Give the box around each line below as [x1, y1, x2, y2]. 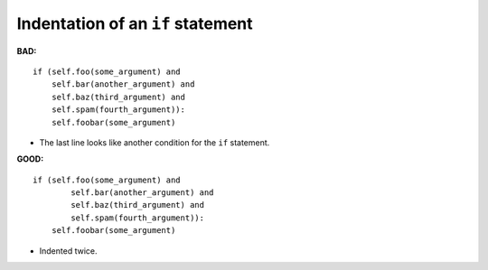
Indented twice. [39, 245, 98, 256]
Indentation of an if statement [16, 14, 253, 33]
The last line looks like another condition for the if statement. [39, 136, 270, 148]
